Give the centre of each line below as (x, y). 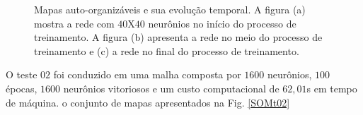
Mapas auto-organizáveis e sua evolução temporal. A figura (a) (170, 9)
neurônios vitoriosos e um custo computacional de (171, 88)
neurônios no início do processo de (222, 23)
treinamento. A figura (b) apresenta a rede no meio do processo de (178, 37)
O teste (22, 74)
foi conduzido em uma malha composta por (147, 74)
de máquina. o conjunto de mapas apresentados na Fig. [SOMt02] (148, 102)
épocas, (22, 88)
